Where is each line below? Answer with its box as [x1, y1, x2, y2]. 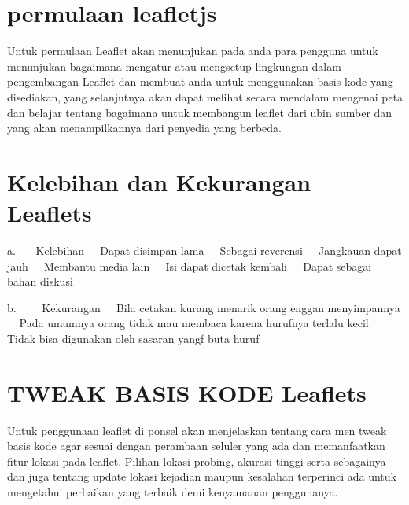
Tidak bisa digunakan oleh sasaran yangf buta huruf [7, 330, 260, 346]
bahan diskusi [7, 273, 73, 289]
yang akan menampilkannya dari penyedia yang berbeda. [7, 120, 282, 136]
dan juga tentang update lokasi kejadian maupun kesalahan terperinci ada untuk [7, 468, 396, 485]
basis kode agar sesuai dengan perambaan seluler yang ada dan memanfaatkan [7, 437, 385, 454]
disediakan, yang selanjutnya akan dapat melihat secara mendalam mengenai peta [7, 88, 403, 105]
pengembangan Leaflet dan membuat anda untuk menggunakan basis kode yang [7, 73, 393, 90]
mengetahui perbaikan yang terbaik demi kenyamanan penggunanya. [7, 484, 338, 500]
